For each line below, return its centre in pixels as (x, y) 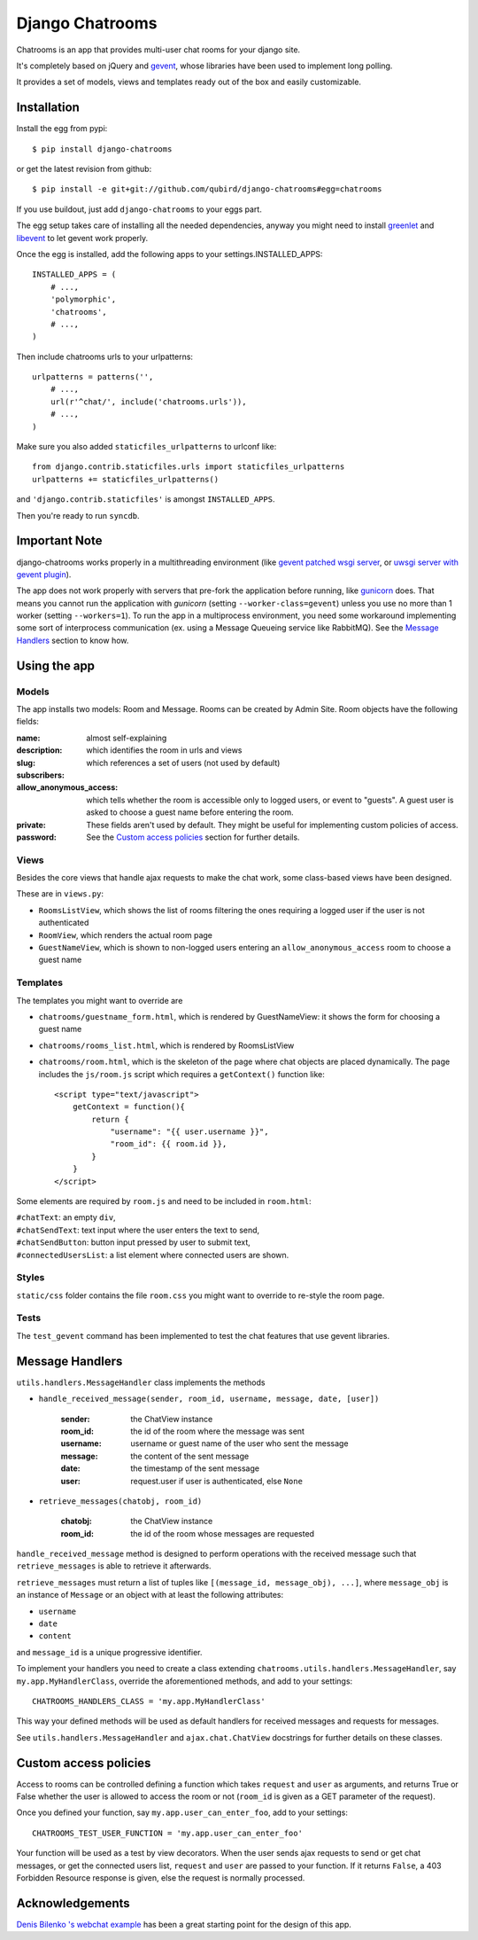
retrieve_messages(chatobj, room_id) (120, 1501)
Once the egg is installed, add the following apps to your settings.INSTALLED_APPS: (170, 254)
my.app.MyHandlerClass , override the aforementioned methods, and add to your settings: (185, 1681)
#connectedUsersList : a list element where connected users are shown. (153, 1255)
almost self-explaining (127, 738)
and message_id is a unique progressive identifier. (109, 1652)
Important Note (59, 541)
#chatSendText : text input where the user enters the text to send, (138, 1230)
